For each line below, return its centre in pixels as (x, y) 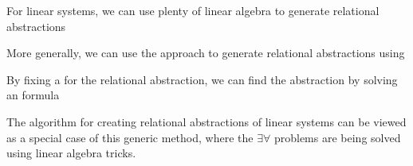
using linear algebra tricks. (71, 153)
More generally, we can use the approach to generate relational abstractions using (206, 53)
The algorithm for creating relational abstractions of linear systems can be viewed (206, 121)
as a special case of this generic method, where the (130, 137)
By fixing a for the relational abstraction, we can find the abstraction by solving (202, 79)
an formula (33, 95)
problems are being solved (337, 137)
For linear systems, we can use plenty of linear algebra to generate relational (193, 10)
